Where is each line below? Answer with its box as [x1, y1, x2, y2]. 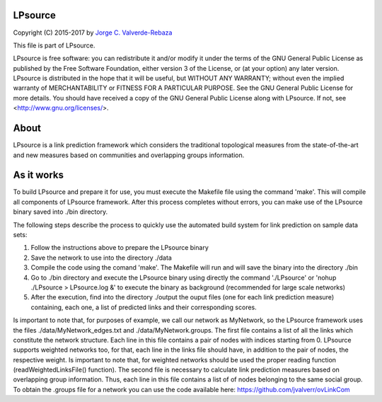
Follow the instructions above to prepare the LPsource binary [30, 243, 209, 252]
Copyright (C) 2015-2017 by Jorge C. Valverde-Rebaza [13, 28, 173, 37]
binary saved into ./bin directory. [13, 207, 108, 216]
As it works [13, 169, 64, 181]
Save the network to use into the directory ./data [30, 253, 173, 262]
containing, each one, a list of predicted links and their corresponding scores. [30, 303, 257, 311]
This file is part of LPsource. [13, 41, 95, 50]
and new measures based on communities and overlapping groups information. [13, 151, 245, 159]
